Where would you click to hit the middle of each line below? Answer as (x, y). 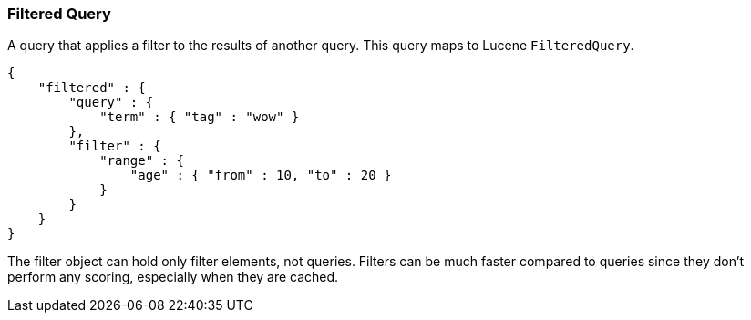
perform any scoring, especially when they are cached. (173, 277)
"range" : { (142, 161)
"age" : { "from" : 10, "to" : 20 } (261, 175)
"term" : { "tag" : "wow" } (200, 117)
